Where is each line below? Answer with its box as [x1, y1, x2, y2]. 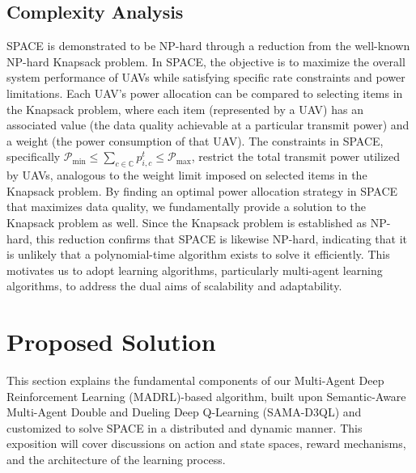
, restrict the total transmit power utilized [191, 148, 401, 165]
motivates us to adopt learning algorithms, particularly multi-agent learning [6, 261, 383, 278]
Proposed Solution [6, 325, 216, 358]
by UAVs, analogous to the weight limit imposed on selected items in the [6, 167, 367, 184]
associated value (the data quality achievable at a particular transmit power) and [6, 116, 410, 133]
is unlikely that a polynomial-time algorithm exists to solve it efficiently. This [6, 246, 390, 263]
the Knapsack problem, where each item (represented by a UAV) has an [6, 100, 363, 117]
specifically [6, 148, 61, 165]
